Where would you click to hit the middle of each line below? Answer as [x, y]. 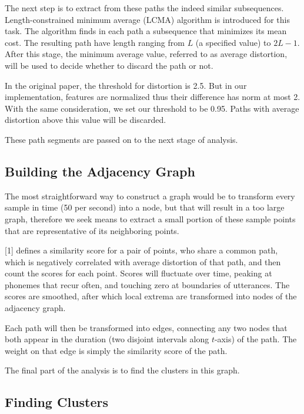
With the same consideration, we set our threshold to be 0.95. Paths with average [152, 108]
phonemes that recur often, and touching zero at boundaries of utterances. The [147, 284]
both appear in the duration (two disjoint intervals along [107, 339]
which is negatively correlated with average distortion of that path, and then [143, 261]
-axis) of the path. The [255, 339]
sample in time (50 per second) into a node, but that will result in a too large [145, 207]
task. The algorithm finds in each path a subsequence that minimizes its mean [146, 31]
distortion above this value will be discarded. [86, 120]
